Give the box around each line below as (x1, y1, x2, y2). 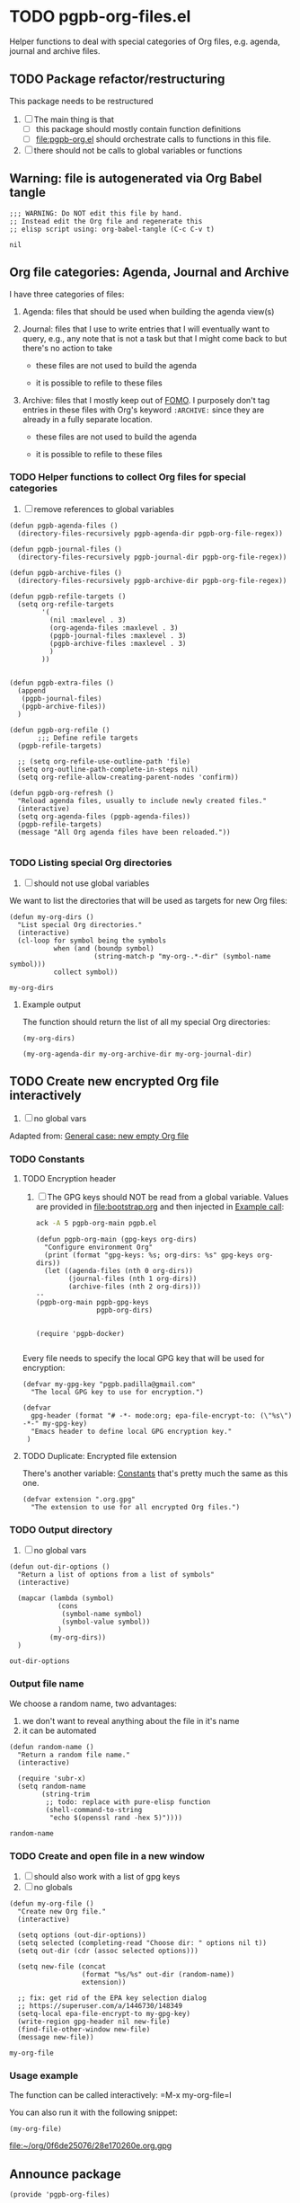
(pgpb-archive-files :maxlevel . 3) (49, 639, 187, 648)
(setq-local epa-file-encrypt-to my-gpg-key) (17, 2009, 191, 2018)
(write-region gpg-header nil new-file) (17, 2017, 171, 2026)
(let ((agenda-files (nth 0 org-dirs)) (43, 1267, 193, 1276)
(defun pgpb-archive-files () (9, 568, 123, 577)
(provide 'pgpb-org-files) (9, 2190, 110, 2199)
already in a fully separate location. (22, 413, 153, 424)
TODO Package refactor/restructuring (9, 72, 225, 87)
